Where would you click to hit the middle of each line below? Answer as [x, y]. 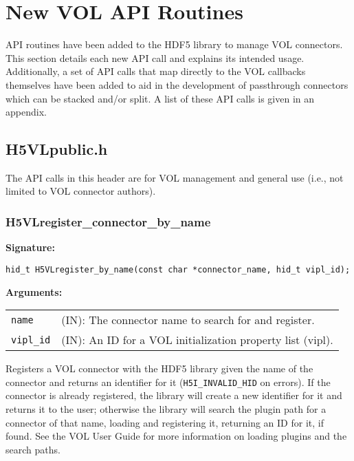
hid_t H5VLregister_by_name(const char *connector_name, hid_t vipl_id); [178, 269]
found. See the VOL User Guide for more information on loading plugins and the [176, 436]
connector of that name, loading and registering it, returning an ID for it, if [165, 422]
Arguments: [34, 291]
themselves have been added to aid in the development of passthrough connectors [177, 84]
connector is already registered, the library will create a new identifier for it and [174, 395]
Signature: [30, 247]
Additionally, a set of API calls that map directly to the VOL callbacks [156, 71]
